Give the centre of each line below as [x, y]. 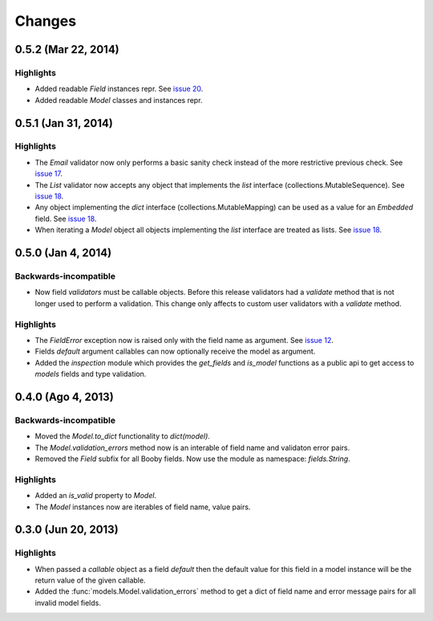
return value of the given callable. [90, 580]
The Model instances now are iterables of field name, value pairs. [143, 507]
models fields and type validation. [91, 374]
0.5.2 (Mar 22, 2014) [67, 49]
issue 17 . [49, 174]
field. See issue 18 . [66, 219]
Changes [45, 21]
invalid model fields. [68, 603]
